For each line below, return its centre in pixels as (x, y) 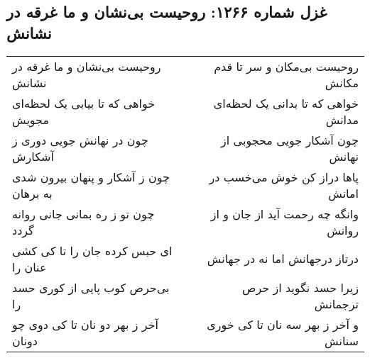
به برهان (32, 193)
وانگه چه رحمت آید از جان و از (284, 213)
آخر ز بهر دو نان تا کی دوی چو (85, 324)
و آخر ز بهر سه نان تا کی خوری (283, 324)
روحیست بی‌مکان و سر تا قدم (286, 66)
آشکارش (33, 156)
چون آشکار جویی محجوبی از (290, 140)
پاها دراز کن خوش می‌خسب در (284, 177)
